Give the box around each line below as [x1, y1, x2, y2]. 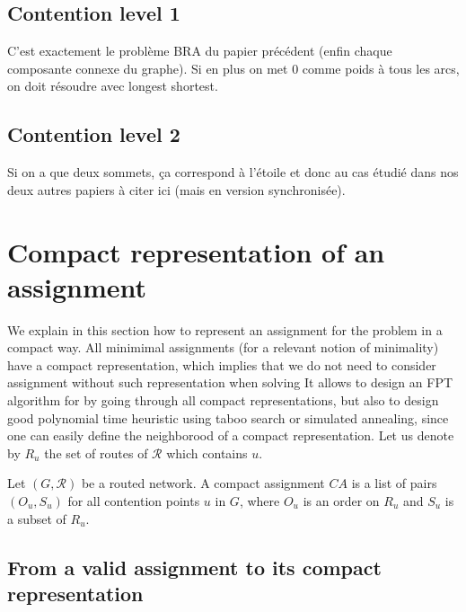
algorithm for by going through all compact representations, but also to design [7, 391, 439, 410]
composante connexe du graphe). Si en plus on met [7, 58, 288, 77]
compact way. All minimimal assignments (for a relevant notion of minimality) [7, 338, 439, 357]
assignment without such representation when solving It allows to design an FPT [7, 373, 453, 392]
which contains [166, 443, 248, 462]
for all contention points [67, 492, 200, 510]
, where [239, 492, 280, 510]
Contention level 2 [7, 120, 180, 148]
